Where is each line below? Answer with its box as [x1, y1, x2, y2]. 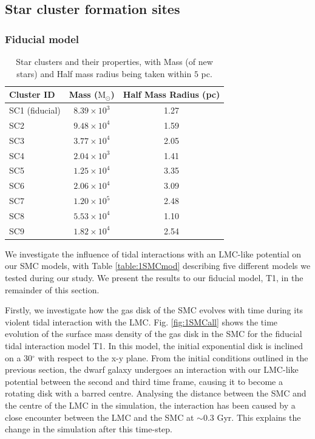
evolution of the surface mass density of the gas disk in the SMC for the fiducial [5, 327, 302, 340]
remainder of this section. [5, 283, 100, 296]
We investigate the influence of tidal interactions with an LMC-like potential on [5, 247, 302, 260]
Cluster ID [9, 88, 55, 101]
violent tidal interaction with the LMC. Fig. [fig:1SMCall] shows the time [5, 315, 278, 328]
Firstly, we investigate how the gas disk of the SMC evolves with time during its [5, 304, 303, 316]
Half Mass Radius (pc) [123, 88, 220, 101]
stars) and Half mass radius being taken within [16, 67, 192, 80]
